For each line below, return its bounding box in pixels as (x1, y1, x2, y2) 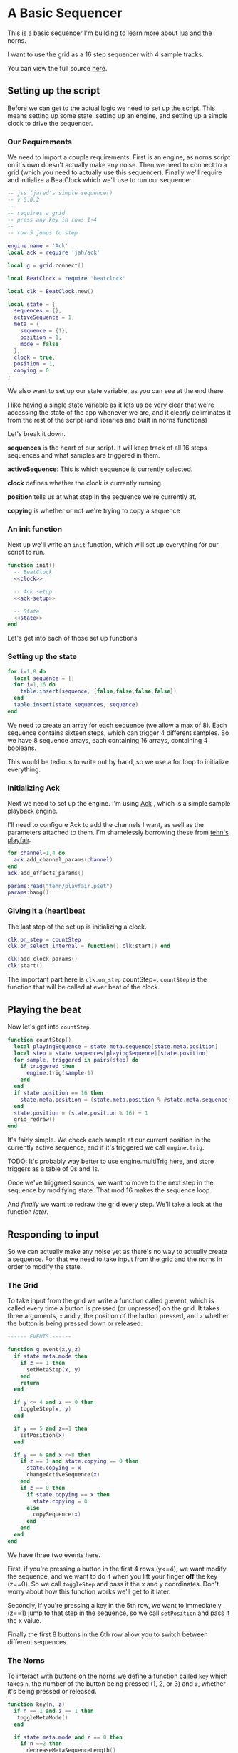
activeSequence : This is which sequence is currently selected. (7, 465, 193, 473)
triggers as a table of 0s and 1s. (7, 1165, 100, 1173)
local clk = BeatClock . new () (7, 287, 94, 295)
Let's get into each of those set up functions (7, 634, 138, 643)
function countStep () (7, 1036, 72, 1043)
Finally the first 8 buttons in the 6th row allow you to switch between (7, 1630, 208, 1639)
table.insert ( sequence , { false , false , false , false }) (20, 688, 177, 695)
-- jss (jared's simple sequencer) (7, 189, 113, 197)
